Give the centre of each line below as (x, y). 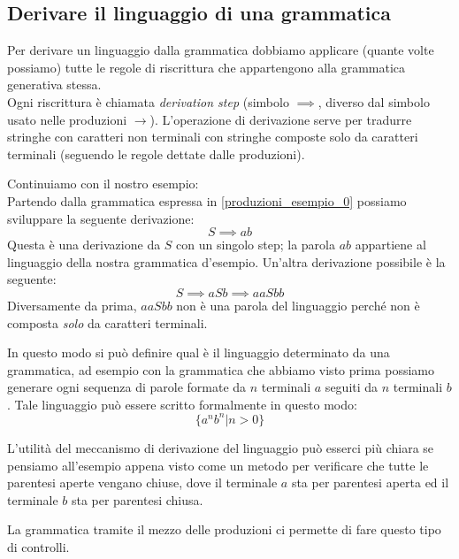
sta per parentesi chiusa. (137, 499)
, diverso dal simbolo (374, 101)
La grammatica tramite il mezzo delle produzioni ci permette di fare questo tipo (224, 529)
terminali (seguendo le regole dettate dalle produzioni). (156, 153)
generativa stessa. (54, 84)
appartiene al (390, 245)
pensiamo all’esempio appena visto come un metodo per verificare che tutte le (218, 465)
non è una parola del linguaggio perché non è (298, 305)
